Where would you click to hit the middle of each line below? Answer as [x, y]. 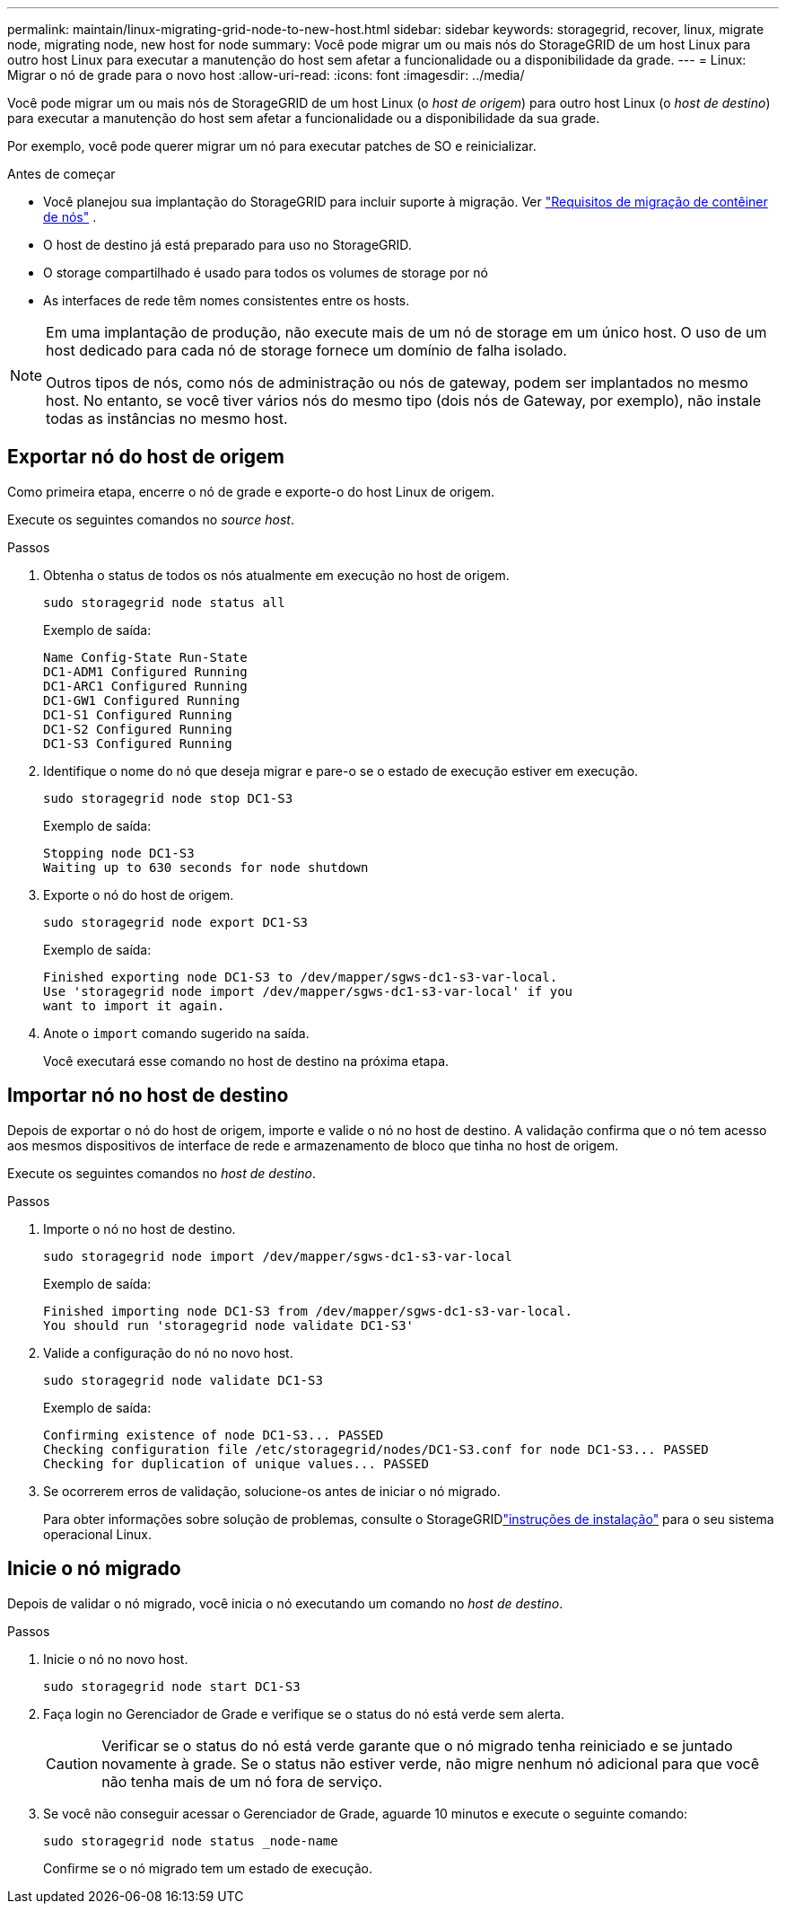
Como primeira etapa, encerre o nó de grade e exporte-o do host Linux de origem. [251, 491]
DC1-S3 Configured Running [138, 743]
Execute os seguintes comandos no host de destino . [162, 1173]
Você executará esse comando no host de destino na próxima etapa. [246, 1061]
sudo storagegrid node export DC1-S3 [176, 922]
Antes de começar [61, 174]
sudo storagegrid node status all [164, 602]
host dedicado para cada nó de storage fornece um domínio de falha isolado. [306, 350]
